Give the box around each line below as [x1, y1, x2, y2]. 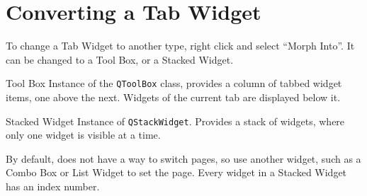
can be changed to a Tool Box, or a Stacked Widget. [6, 52, 234, 67]
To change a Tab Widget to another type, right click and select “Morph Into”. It [6, 38, 355, 53]
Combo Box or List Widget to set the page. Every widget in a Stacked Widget [6, 165, 347, 180]
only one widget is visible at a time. [6, 127, 161, 142]
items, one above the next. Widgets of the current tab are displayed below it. [6, 89, 341, 104]
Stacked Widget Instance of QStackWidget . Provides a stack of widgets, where [6, 113, 345, 128]
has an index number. [6, 179, 100, 193]
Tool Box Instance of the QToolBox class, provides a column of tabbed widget [6, 76, 342, 91]
